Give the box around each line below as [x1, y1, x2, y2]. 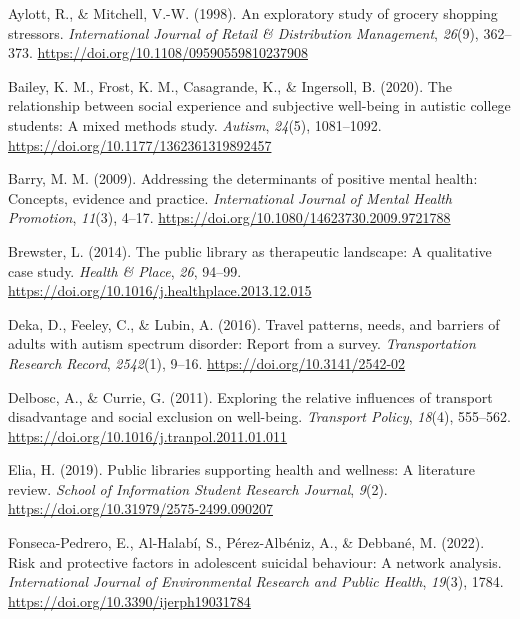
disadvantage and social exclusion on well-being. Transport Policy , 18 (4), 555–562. [8, 406, 511, 427]
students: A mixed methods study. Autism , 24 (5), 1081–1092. [8, 114, 382, 135]
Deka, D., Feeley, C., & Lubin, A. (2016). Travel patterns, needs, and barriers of [8, 313, 500, 334]
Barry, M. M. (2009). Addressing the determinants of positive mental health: [8, 168, 478, 189]
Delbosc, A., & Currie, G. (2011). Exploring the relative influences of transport [8, 386, 493, 407]
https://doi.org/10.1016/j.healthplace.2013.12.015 [8, 280, 312, 301]
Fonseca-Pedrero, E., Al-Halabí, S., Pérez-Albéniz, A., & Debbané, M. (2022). [8, 532, 485, 553]
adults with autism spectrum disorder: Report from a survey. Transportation [8, 333, 476, 354]
